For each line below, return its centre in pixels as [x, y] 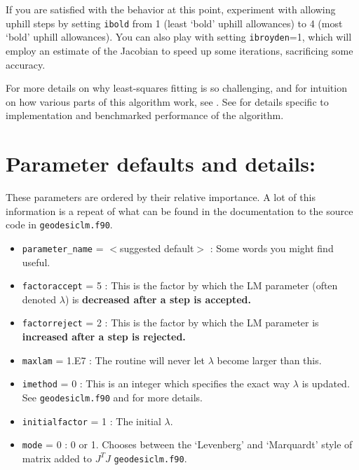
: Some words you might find [272, 248]
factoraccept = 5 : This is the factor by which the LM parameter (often [180, 285]
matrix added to [57, 458]
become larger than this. [269, 360]
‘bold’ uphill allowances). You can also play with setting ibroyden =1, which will [179, 37]
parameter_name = [63, 248]
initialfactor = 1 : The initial [92, 421]
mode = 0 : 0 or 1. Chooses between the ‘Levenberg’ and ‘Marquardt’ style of [187, 444]
